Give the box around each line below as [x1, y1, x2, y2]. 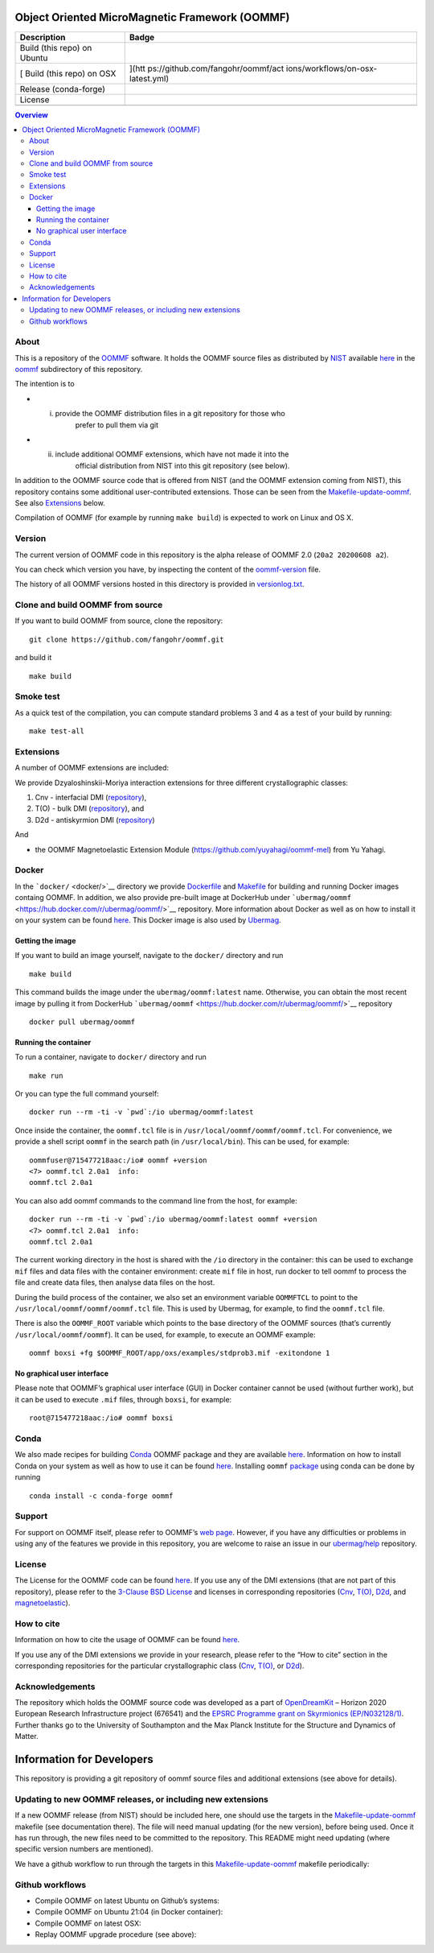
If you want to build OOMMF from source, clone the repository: [14, 616, 223, 626]
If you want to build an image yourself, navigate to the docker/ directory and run [14, 951, 284, 960]
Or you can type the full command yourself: [14, 1089, 160, 1099]
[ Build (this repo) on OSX [19, 68, 117, 79]
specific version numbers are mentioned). [14, 1844, 154, 1854]
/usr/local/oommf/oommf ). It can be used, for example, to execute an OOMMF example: [14, 1329, 317, 1340]
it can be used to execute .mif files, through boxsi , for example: [14, 1394, 232, 1404]
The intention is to [14, 379, 76, 389]
